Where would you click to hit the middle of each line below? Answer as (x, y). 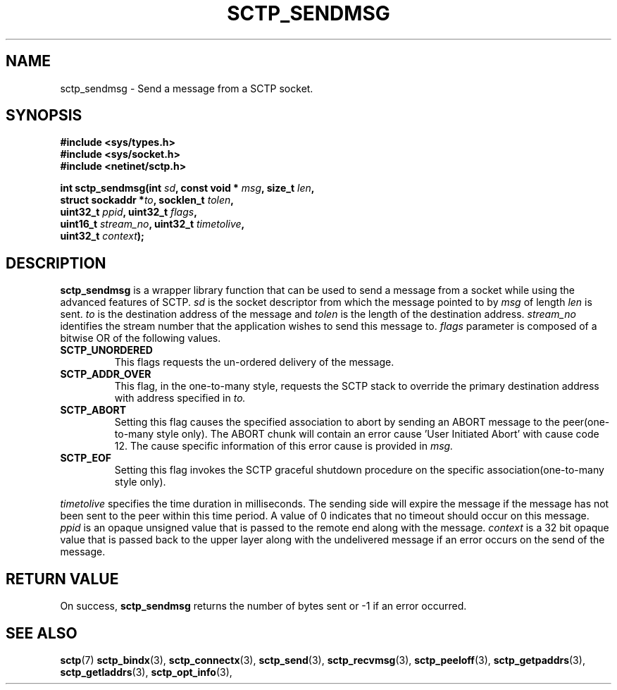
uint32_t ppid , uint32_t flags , (129, 212)
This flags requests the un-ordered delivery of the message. (254, 362)
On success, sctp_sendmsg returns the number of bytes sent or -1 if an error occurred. (263, 606)
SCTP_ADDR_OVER (106, 374)
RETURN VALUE (62, 579)
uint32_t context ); (102, 236)
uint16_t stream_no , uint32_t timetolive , (152, 224)
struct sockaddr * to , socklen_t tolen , (147, 200)
